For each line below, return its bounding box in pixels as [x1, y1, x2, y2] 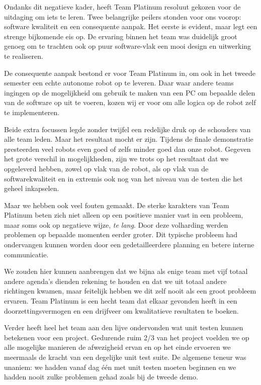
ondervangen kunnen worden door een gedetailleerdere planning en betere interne [4, 239, 254, 250]
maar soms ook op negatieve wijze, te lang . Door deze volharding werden [4, 219, 228, 230]
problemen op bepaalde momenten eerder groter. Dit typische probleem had [4, 229, 238, 240]
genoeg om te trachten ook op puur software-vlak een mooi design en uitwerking [4, 41, 251, 51]
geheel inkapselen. [4, 183, 59, 194]
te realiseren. [4, 50, 43, 61]
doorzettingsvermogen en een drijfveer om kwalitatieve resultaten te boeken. [4, 305, 239, 316]
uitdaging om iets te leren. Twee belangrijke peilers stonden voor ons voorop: [4, 11, 241, 22]
